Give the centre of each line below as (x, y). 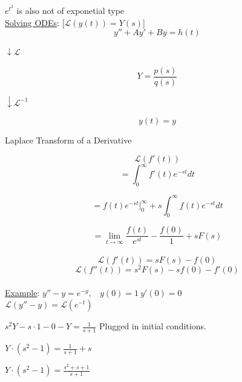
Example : (22, 292)
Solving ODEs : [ (35, 22)
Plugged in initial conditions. (152, 326)
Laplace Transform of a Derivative (68, 140)
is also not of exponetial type (70, 10)
